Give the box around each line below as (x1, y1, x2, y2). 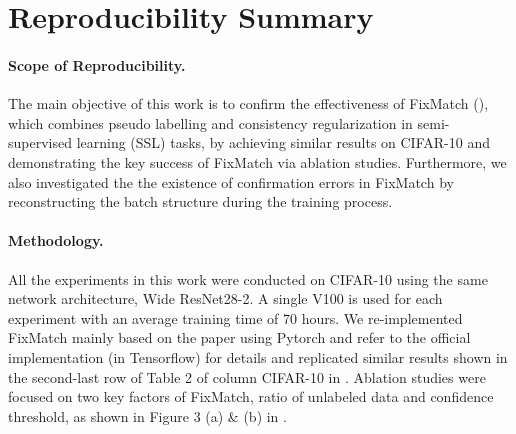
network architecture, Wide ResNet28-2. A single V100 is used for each (8, 288, 443, 309)
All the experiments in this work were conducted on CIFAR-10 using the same (8, 268, 488, 289)
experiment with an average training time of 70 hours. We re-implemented (8, 307, 463, 328)
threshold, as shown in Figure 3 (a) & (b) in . (8, 405, 287, 426)
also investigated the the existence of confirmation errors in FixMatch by (8, 171, 454, 192)
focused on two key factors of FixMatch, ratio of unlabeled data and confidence (8, 386, 494, 407)
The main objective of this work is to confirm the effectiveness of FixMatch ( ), (8, 93, 489, 114)
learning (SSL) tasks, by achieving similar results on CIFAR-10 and (76, 132, 490, 153)
